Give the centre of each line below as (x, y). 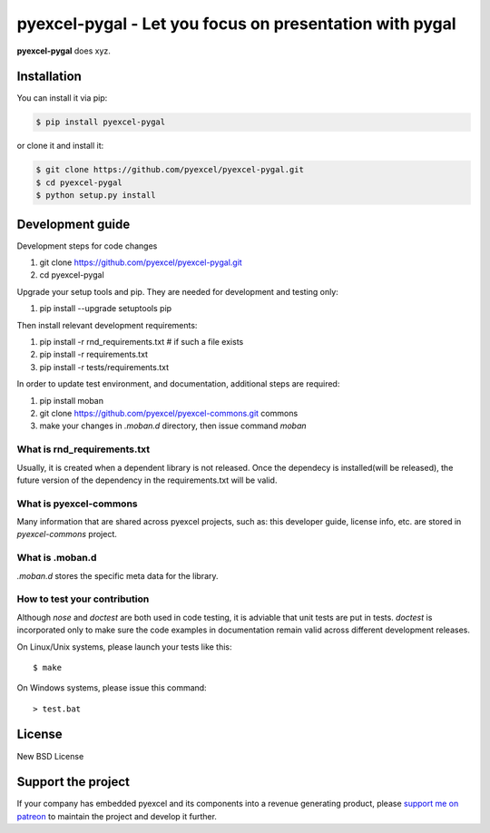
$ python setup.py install (96, 196)
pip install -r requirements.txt (94, 355)
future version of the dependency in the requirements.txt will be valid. (147, 480)
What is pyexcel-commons (77, 504)
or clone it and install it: (60, 146)
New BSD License (50, 756)
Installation (49, 77)
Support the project (73, 782)
